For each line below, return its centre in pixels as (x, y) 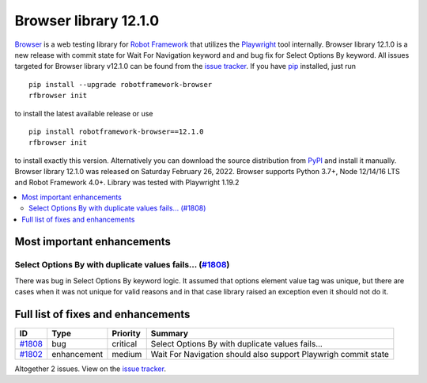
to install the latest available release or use (84, 113)
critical (125, 344)
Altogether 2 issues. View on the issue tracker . (90, 369)
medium (127, 355)
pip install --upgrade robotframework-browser (121, 84)
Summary (170, 334)
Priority (127, 334)
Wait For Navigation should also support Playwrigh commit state (270, 355)
